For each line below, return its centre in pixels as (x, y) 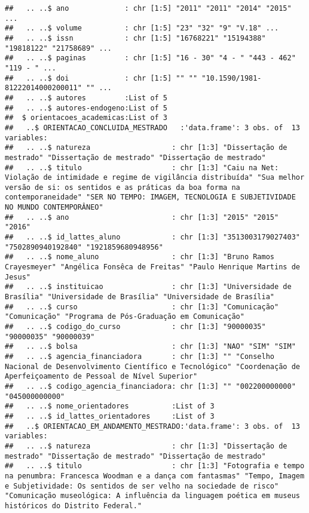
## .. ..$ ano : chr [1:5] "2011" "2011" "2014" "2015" (148, 8)
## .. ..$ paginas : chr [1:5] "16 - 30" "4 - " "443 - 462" (150, 58)
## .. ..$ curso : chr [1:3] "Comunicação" (142, 307)
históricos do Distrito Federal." (74, 506)
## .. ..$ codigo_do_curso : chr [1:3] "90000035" (135, 327)
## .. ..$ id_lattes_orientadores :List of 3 (110, 416)
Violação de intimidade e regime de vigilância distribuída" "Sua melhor (155, 178)
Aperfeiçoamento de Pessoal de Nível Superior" (101, 377)
